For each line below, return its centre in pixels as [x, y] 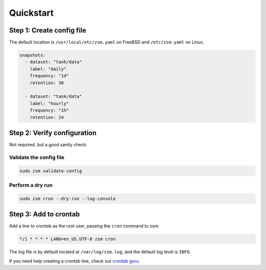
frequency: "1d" [49, 76]
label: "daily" [48, 69]
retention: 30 [47, 83]
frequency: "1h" [49, 110]
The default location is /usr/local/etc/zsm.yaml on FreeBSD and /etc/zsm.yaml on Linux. [107, 42]
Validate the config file [37, 157]
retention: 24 [47, 117]
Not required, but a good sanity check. [48, 145]
